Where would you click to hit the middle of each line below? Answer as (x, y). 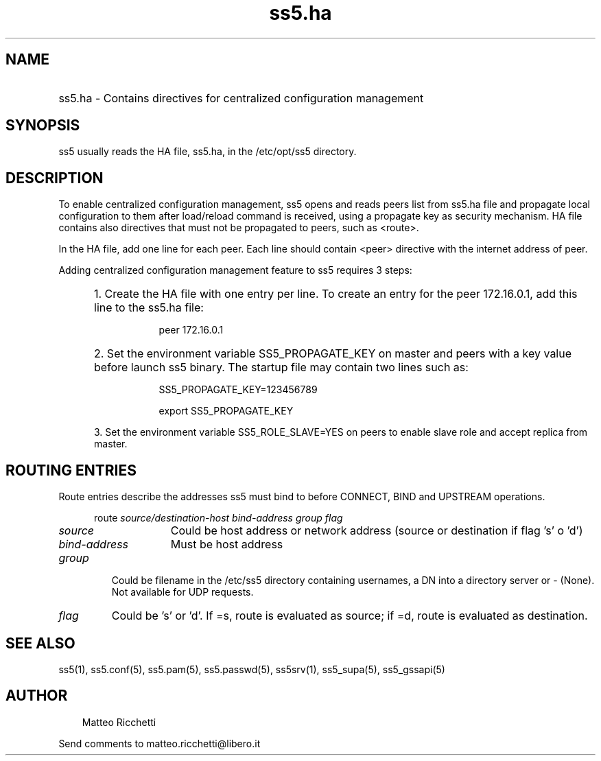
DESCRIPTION (55, 178)
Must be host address (227, 545)
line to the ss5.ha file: (149, 308)
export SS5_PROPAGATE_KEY (226, 411)
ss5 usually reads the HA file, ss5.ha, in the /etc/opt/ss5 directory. (208, 152)
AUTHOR (37, 696)
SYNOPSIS (43, 126)
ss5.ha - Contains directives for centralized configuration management (241, 98)
